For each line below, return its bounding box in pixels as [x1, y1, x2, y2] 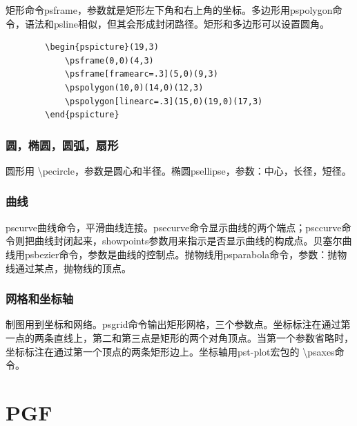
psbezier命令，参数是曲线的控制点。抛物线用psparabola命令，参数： [24, 246, 328, 261]
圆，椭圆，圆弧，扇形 [6, 136, 119, 153]
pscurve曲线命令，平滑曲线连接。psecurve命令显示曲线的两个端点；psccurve [6, 220, 342, 234]
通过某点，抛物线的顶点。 [15, 260, 131, 275]
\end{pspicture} [45, 110, 119, 120]
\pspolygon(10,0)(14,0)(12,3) [64, 82, 204, 93]
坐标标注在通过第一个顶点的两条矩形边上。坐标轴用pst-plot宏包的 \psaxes [6, 344, 335, 358]
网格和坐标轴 [6, 290, 74, 307]
